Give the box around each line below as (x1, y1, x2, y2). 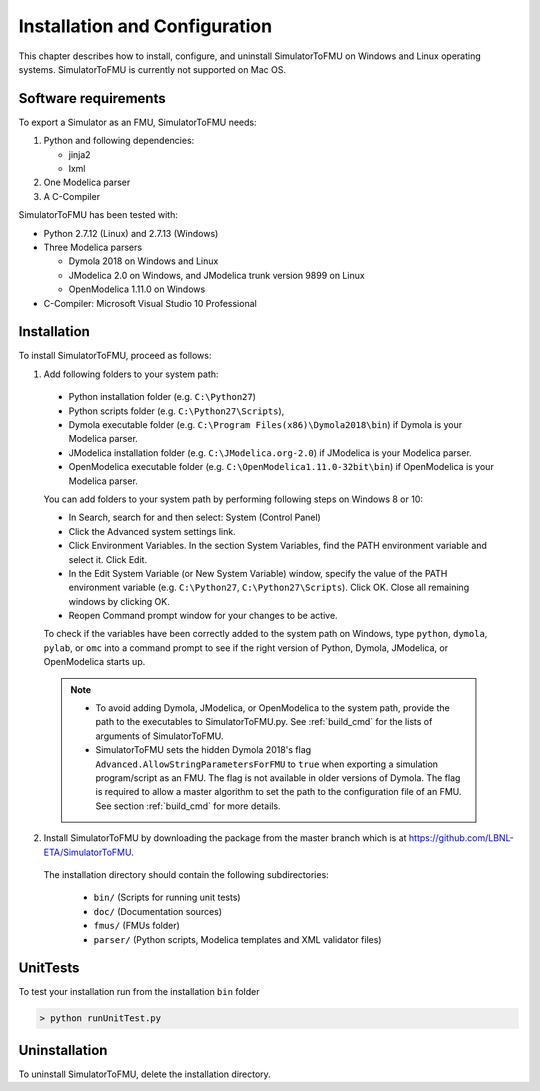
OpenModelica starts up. (43, 656, 146, 668)
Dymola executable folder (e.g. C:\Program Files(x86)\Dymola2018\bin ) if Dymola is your (68, 419, 463, 430)
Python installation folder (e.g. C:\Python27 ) (68, 391, 257, 403)
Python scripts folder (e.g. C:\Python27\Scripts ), (68, 405, 285, 417)
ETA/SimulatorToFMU (43, 846, 132, 858)
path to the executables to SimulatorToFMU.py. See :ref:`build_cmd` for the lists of (95, 716, 433, 728)
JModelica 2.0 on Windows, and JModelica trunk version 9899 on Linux (68, 269, 365, 281)
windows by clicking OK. (68, 595, 170, 607)
